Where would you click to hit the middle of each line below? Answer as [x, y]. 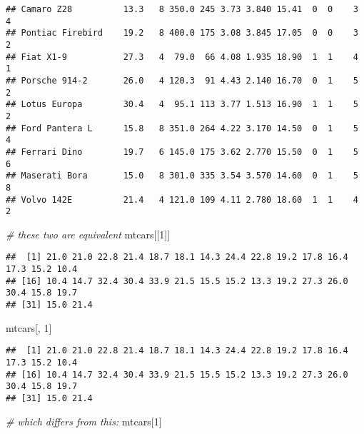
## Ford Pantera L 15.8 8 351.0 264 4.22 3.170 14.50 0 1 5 [182, 128]
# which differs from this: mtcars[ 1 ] [84, 421]
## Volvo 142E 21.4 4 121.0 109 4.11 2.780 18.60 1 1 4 [182, 200]
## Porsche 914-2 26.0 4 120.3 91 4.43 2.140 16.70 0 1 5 [182, 80]
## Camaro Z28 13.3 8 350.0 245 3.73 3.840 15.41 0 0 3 [182, 9]
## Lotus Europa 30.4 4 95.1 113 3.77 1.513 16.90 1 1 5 [182, 105]
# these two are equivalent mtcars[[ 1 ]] [88, 234]
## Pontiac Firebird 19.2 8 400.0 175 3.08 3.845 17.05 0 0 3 [182, 33]
